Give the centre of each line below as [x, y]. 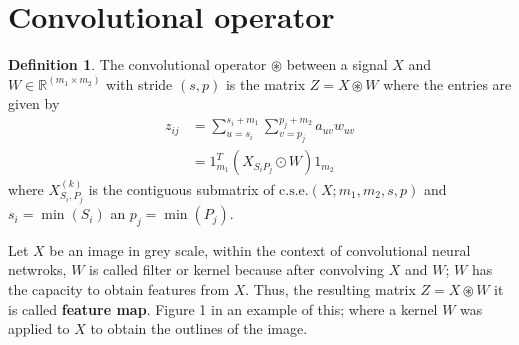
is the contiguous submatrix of [181, 189]
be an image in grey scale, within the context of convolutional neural [260, 249]
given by [34, 103]
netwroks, [37, 269]
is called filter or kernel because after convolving [237, 269]
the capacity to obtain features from [119, 289]
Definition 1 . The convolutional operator [137, 64]
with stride [139, 83]
